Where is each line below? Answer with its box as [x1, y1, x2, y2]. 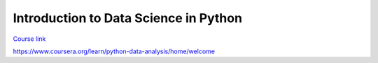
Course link [13, 35, 46, 43]
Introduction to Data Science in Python [13, 10, 243, 26]
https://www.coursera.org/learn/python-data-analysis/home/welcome [13, 47, 215, 55]
